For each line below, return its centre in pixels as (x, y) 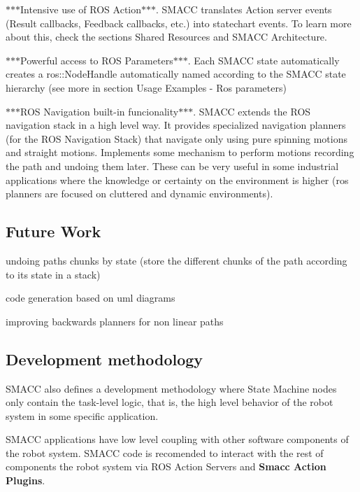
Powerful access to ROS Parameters (97, 60)
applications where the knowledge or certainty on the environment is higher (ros (177, 180)
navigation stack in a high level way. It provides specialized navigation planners (176, 125)
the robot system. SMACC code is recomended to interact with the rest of (165, 452)
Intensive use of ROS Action (81, 9)
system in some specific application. (82, 415)
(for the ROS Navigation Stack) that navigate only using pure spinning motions (177, 138)
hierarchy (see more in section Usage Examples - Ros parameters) (146, 87)
